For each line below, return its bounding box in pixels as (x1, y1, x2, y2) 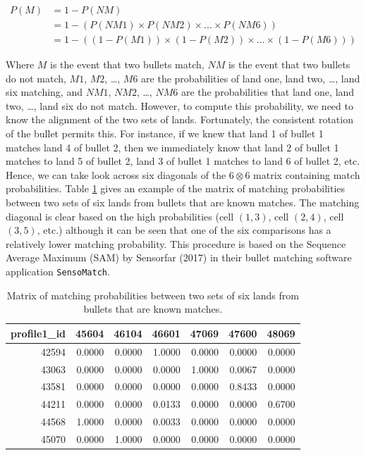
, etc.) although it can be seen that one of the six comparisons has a (37, 223, 331, 237)
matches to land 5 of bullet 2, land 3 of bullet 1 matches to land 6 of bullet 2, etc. (6, 154, 360, 168)
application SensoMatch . (6, 264, 110, 278)
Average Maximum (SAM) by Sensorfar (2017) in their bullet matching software (6, 250, 352, 265)
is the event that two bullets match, (50, 57, 205, 72)
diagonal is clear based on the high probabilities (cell (6, 208, 234, 223)
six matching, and (6, 85, 83, 99)
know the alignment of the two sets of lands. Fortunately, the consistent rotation (6, 112, 353, 127)
